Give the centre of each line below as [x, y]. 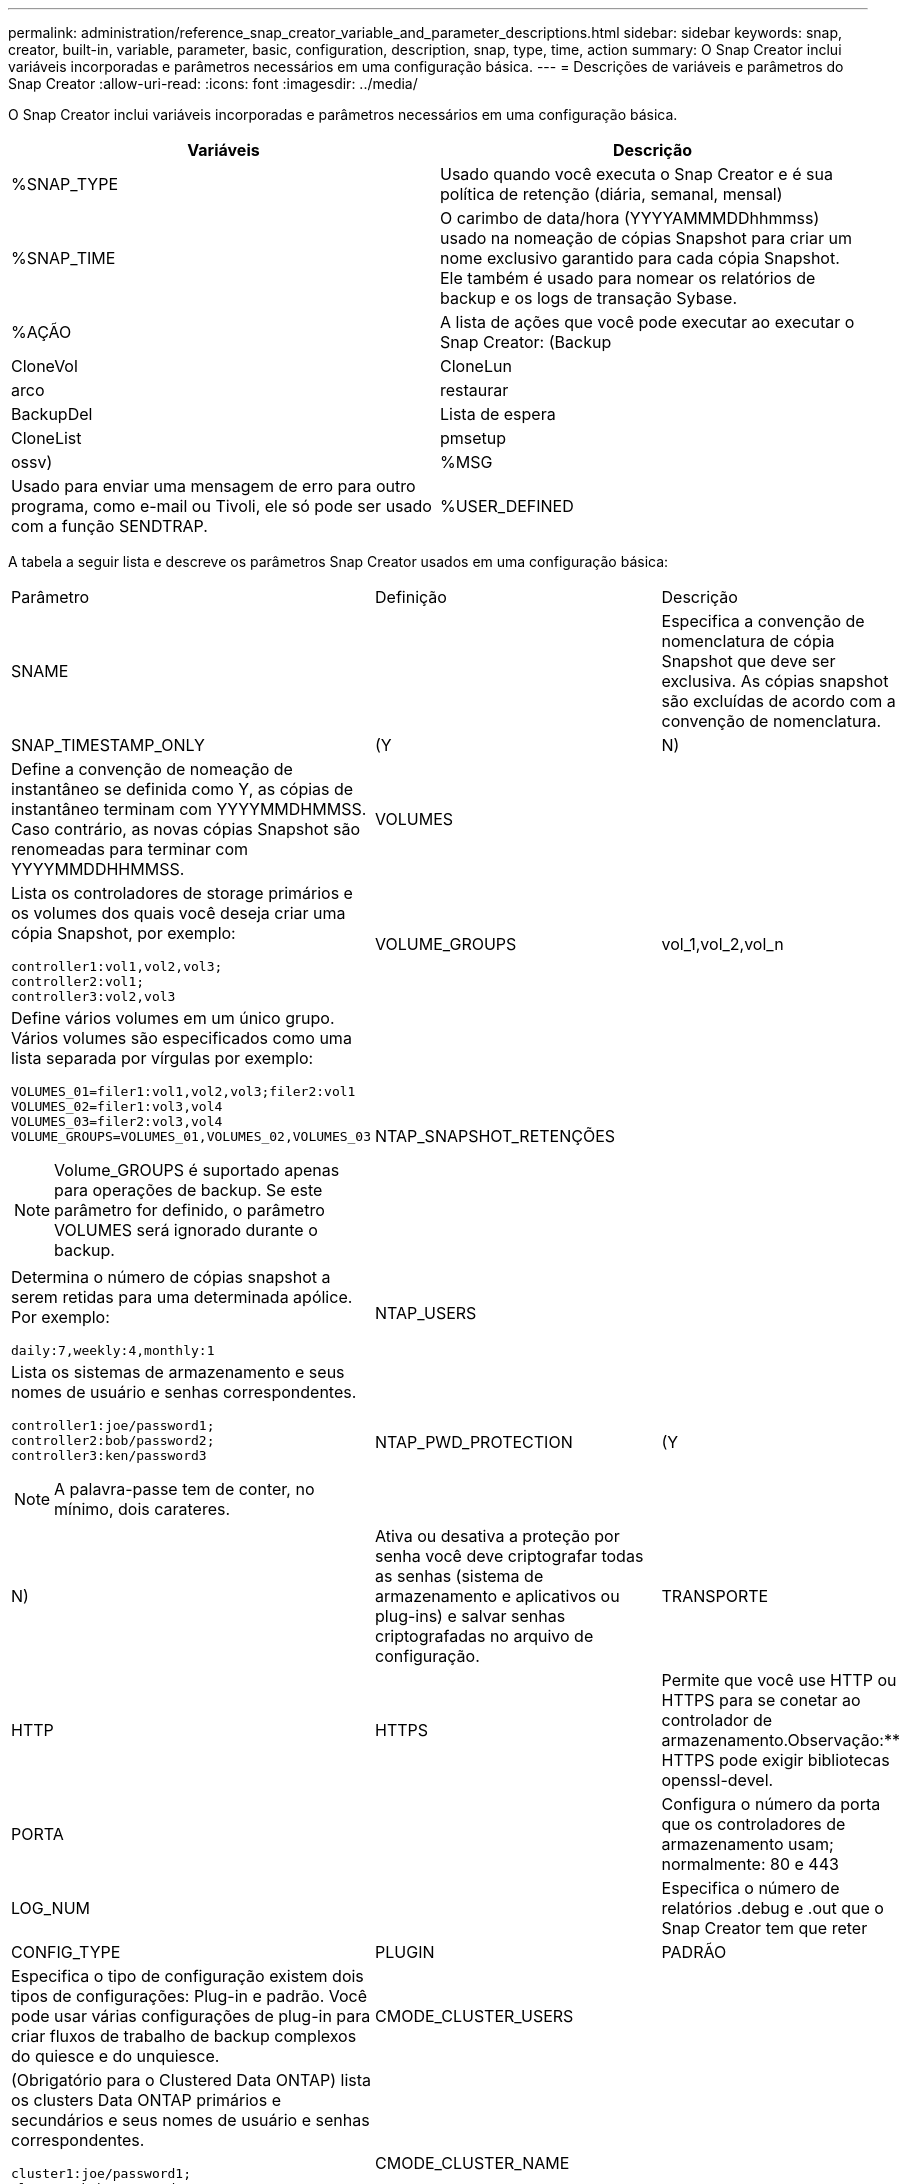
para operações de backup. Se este [188, 1190]
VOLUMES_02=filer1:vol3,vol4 [117, 1106]
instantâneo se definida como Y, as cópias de [182, 789]
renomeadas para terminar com [130, 849]
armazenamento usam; [747, 1844]
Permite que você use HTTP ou [779, 1680]
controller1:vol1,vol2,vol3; [117, 966]
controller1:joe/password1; [113, 1425]
